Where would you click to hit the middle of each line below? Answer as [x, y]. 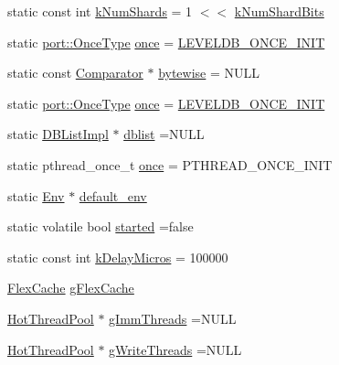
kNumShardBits [279, 11]
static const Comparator [75, 73]
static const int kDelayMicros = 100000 [118, 257]
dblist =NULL [164, 134]
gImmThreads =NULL [173, 318]
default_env [113, 195]
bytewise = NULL [209, 73]
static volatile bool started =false [101, 226]
